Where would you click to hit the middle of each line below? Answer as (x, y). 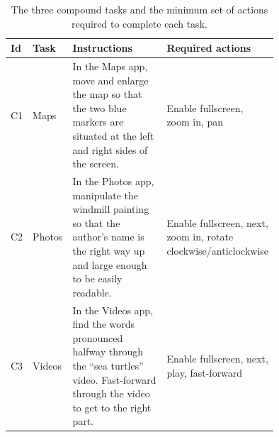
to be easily (97, 278)
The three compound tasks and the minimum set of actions (139, 9)
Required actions (209, 48)
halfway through (108, 352)
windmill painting (111, 209)
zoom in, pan (195, 122)
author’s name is (108, 237)
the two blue (99, 107)
